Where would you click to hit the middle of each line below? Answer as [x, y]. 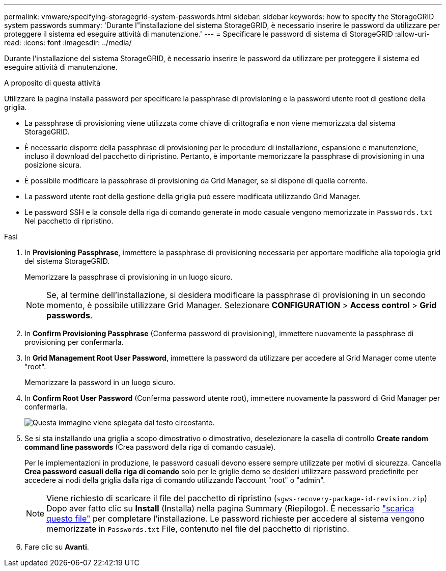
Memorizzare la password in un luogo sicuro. [100, 382]
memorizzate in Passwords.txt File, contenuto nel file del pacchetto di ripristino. [198, 529]
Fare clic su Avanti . [57, 547]
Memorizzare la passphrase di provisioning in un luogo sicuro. [129, 277]
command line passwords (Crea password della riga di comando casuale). [150, 447]
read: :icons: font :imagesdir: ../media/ [68, 43]
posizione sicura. [53, 165]
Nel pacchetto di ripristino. [69, 221]
